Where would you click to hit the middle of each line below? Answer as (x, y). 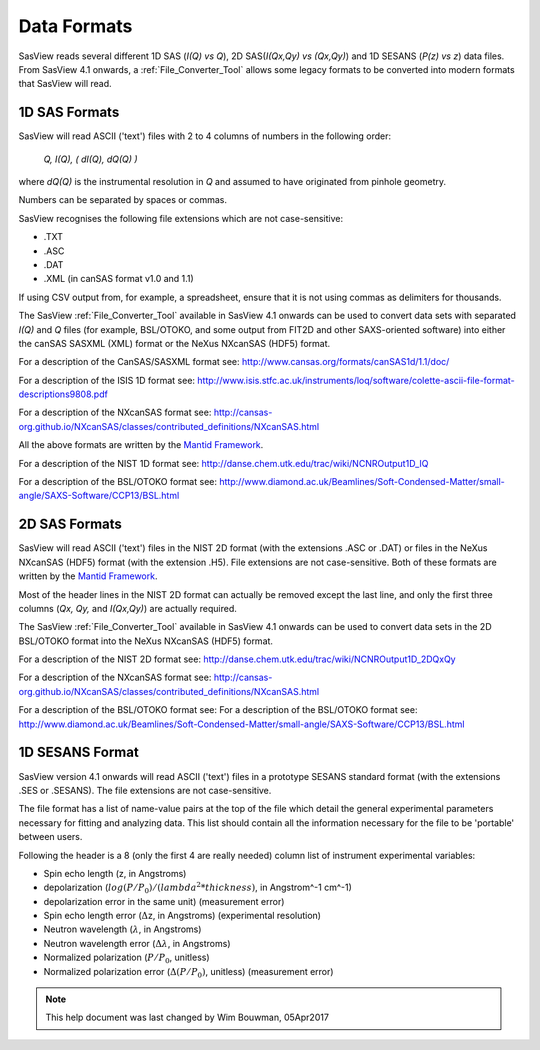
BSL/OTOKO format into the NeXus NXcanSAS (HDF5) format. (146, 641)
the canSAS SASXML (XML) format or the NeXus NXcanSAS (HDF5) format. (174, 343)
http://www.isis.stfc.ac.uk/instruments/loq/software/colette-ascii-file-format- (355, 380)
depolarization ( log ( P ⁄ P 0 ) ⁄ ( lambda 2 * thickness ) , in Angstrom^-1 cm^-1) (197, 888)
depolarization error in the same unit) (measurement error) (164, 901)
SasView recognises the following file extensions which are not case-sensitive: (181, 218)
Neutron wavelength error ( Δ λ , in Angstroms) (137, 943)
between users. (50, 837)
